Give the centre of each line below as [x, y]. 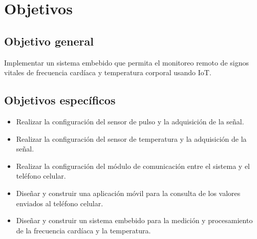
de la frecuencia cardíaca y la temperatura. [83, 230]
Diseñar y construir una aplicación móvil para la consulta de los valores [128, 193]
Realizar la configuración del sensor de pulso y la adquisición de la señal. [130, 121]
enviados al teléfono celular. [60, 203]
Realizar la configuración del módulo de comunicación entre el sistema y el [133, 166]
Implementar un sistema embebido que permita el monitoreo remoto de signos [126, 62]
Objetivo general [49, 41]
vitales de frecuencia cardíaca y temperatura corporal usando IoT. [108, 72]
